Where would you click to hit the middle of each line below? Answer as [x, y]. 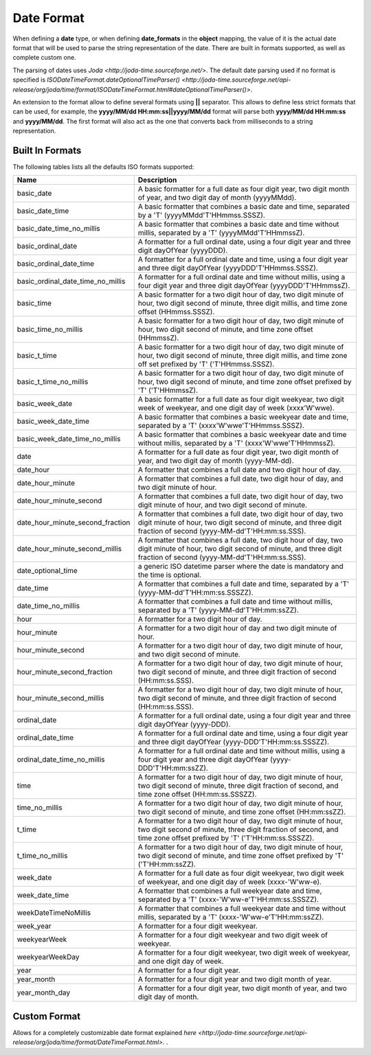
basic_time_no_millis [50, 330]
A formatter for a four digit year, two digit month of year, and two [242, 988]
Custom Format [47, 1016]
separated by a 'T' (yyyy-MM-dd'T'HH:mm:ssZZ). [218, 610]
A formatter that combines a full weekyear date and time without [242, 909]
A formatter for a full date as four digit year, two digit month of [238, 452]
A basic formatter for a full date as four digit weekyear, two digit [241, 400]
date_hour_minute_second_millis [69, 549]
